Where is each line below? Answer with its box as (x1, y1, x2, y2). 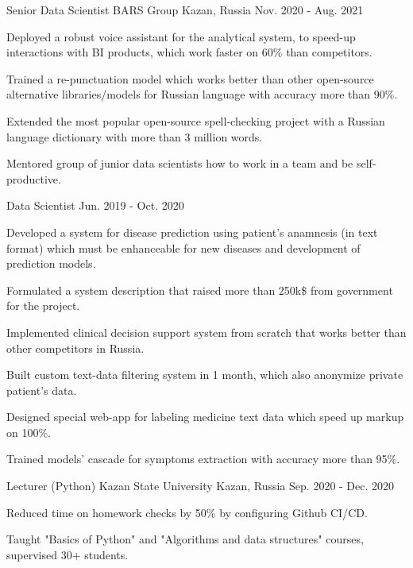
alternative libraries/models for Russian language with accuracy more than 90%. (6, 86, 398, 102)
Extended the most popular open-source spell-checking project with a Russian (6, 112, 385, 129)
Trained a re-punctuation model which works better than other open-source (6, 70, 374, 87)
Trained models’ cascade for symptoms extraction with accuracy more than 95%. (6, 450, 400, 467)
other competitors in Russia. (6, 339, 145, 356)
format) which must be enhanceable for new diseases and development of (6, 239, 361, 256)
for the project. (6, 297, 80, 314)
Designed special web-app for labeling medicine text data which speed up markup (6, 408, 404, 425)
